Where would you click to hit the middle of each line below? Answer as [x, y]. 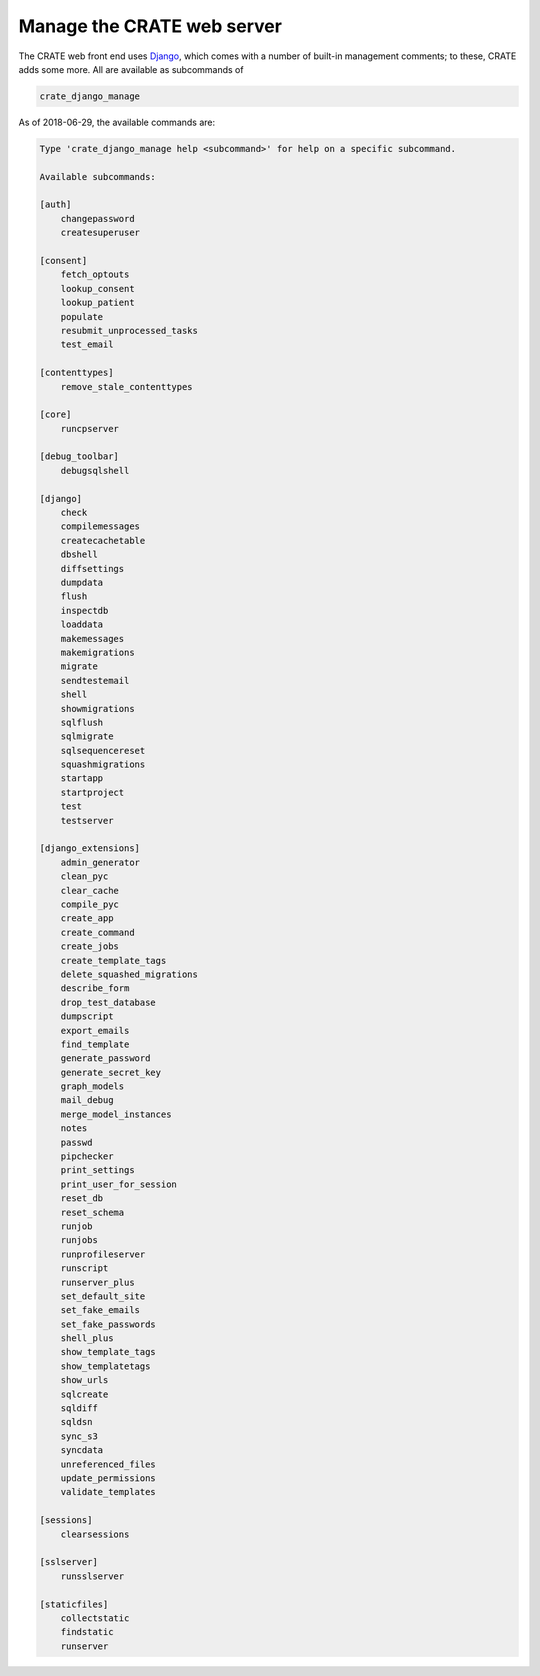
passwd [76, 1142]
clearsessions [95, 1534]
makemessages [92, 638]
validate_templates [108, 1492]
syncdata [82, 1450]
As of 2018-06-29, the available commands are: [117, 122]
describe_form [95, 988]
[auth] [55, 204]
